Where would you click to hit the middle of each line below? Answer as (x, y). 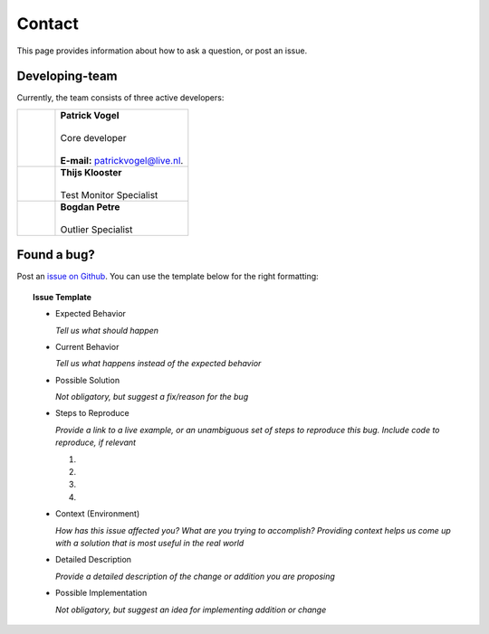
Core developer (93, 137)
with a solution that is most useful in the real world (150, 543)
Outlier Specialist (96, 229)
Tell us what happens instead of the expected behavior (158, 364)
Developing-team (67, 76)
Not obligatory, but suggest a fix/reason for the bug (152, 397)
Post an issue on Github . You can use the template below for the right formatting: (168, 277)
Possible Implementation (101, 593)
